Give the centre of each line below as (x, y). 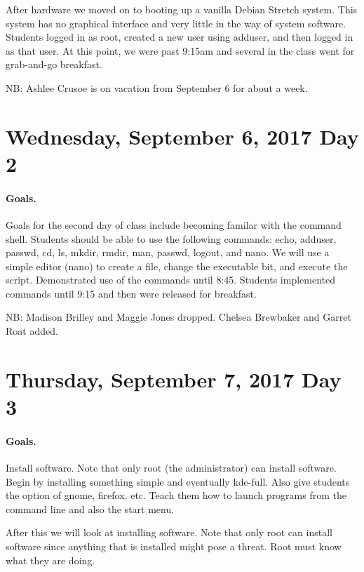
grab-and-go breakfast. (54, 64)
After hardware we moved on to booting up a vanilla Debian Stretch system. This (182, 9)
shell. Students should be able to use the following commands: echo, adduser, (171, 238)
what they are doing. (50, 560)
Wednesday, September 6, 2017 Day (182, 136)
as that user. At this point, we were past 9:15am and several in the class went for (180, 50)
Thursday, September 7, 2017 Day (174, 379)
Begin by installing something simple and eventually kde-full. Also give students (178, 481)
